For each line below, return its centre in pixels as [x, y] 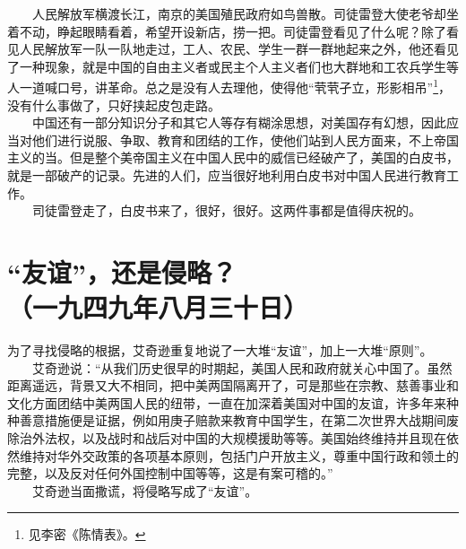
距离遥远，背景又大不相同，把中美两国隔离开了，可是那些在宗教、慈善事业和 [233, 385]
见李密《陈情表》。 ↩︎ [87, 534]
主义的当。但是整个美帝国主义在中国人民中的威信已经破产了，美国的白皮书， [233, 157]
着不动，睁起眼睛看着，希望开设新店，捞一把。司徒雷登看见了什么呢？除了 [227, 31]
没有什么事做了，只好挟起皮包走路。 [114, 105]
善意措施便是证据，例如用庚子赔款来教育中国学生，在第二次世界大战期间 [233, 420]
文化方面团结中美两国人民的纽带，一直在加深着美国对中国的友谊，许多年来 [227, 402]
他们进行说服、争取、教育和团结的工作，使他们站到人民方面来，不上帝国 [245, 139]
